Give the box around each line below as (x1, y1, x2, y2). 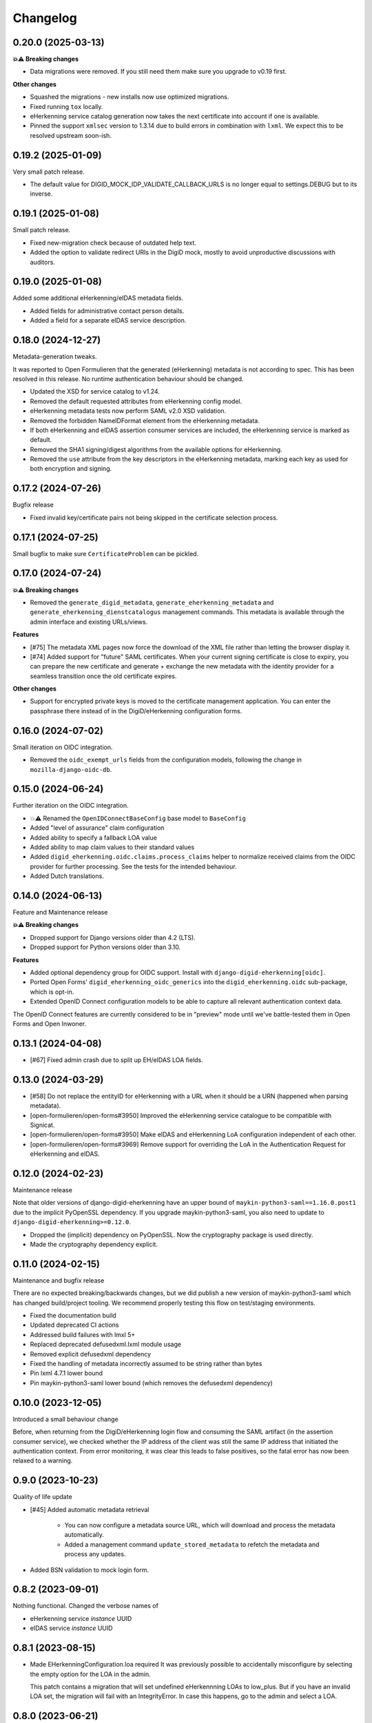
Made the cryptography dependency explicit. (30, 1241, 158, 1249)
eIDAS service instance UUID (30, 1624, 113, 1633)
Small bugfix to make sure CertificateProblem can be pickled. (12, 549, 199, 558)
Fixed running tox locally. (30, 102, 103, 110)
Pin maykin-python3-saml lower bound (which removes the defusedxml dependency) (30, 1378, 273, 1387)
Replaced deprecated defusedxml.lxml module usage (30, 1340, 182, 1349)
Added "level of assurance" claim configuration (30, 824, 165, 832)
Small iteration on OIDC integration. (12, 743, 113, 751)
